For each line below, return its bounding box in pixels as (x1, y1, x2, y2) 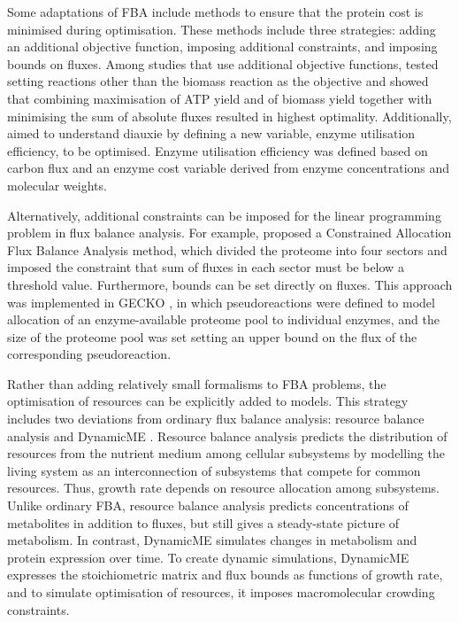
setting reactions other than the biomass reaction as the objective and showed (7, 72, 429, 90)
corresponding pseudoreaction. (7, 345, 172, 363)
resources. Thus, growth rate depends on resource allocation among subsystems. (7, 478, 440, 497)
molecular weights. (7, 175, 107, 194)
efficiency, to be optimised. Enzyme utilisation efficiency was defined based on (7, 141, 428, 159)
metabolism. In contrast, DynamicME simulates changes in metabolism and (7, 531, 417, 549)
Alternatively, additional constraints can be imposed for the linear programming (7, 206, 441, 224)
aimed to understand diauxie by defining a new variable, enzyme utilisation (7, 124, 416, 143)
